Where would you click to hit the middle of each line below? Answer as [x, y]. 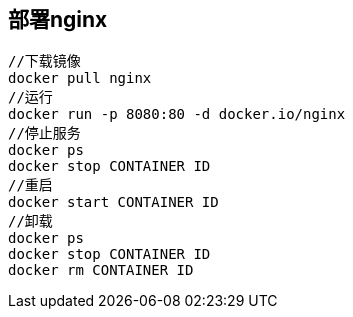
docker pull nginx [80, 78]
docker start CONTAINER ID [113, 202]
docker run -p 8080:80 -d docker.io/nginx [177, 114]
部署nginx [58, 19]
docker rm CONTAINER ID [101, 270]
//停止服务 [44, 133]
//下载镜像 [44, 61]
